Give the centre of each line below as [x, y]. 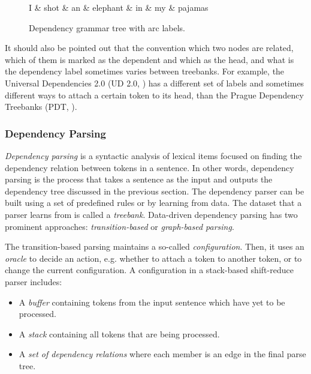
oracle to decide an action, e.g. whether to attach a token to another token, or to [153, 258]
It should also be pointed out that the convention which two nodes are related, [149, 48]
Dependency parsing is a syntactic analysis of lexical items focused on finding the [153, 155]
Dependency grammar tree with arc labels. [107, 27]
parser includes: [34, 281]
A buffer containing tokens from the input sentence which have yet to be [152, 302]
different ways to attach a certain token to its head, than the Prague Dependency [154, 95]
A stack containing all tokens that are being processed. [119, 333]
